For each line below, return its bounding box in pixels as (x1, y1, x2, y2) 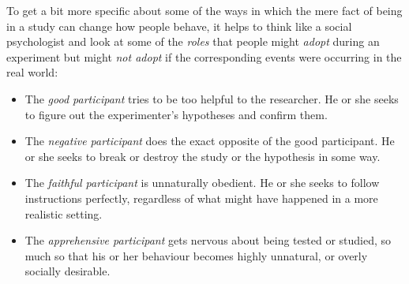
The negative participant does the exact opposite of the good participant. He (24, 133, 395, 149)
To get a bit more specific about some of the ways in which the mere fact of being (6, 2, 403, 18)
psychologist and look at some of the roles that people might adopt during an (6, 33, 380, 50)
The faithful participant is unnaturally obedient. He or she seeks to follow (24, 174, 380, 191)
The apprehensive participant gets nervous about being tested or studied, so (24, 232, 392, 248)
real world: (6, 64, 58, 80)
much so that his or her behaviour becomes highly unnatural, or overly (24, 247, 368, 263)
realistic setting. (24, 205, 103, 222)
